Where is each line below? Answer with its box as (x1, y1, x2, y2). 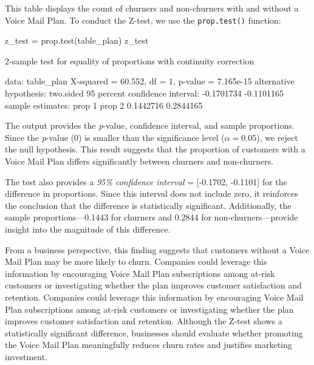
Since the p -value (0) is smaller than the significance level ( (5, 131, 225, 143)
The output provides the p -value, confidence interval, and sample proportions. (5, 119, 295, 132)
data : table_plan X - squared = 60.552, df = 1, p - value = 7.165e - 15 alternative (5, 75, 295, 87)
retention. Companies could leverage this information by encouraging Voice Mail (5, 290, 304, 303)
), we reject (256, 131, 298, 143)
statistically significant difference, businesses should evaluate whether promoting (5, 326, 303, 339)
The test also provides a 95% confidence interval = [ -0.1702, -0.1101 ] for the (5, 175, 287, 188)
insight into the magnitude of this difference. (5, 222, 171, 235)
